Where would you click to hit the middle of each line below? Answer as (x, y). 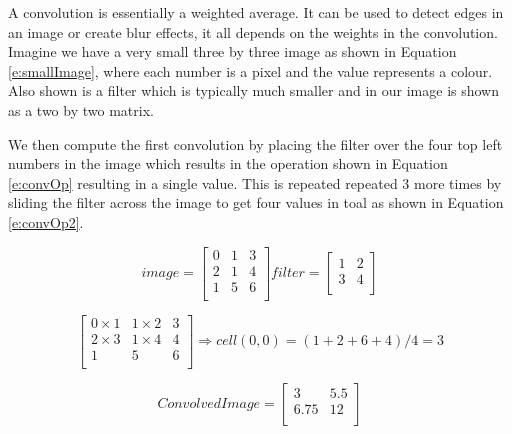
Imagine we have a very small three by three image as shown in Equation (232, 51)
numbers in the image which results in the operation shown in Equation (228, 163)
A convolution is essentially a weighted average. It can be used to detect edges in (256, 12)
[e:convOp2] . (46, 221)
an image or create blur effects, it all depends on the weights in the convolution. (253, 31)
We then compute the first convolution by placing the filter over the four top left (255, 143)
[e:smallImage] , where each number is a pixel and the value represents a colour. (250, 70)
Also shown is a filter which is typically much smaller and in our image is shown (254, 90)
